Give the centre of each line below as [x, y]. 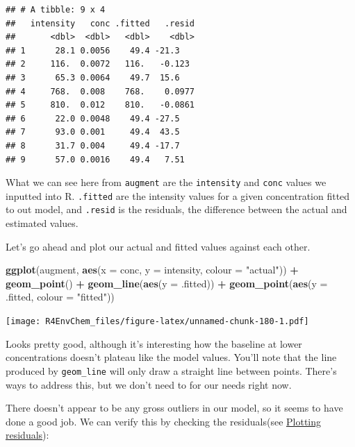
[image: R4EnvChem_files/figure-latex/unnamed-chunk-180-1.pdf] [157, 322]
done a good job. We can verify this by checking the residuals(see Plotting [164, 421]
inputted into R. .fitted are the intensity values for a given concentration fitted [178, 195]
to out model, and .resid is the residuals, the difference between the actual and [176, 209]
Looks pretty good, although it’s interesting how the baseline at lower [154, 343]
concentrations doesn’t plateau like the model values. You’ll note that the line [171, 357]
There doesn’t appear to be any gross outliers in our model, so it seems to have [174, 408]
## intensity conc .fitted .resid [100, 23]
